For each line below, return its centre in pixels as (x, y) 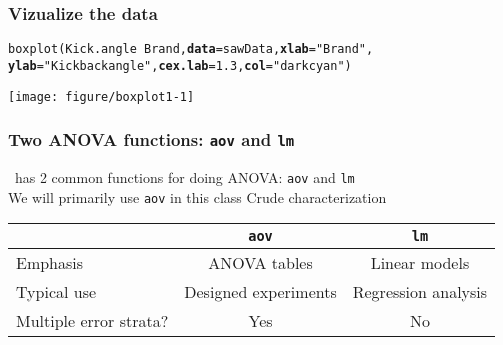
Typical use (56, 292)
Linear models (420, 263)
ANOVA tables (260, 263)
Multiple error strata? (92, 321)
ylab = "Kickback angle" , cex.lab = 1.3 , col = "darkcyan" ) (180, 65)
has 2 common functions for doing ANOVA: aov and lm (184, 176)
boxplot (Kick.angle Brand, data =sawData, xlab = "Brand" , (191, 49)
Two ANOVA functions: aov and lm (151, 139)
